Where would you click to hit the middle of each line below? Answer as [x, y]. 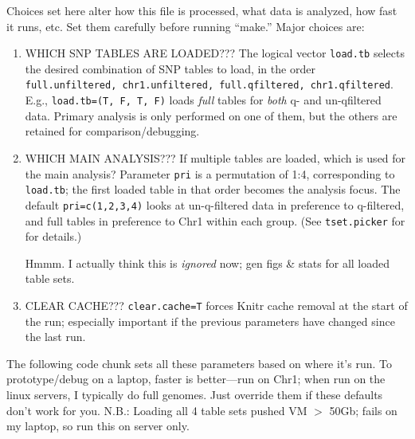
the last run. [55, 337]
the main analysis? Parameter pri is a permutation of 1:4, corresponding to [210, 173]
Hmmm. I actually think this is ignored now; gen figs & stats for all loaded [207, 263]
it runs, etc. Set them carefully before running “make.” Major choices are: [186, 26]
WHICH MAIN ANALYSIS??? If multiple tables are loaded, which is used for [215, 157]
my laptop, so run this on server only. [98, 426]
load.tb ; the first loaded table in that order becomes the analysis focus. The [213, 189]
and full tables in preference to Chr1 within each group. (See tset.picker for [215, 220]
